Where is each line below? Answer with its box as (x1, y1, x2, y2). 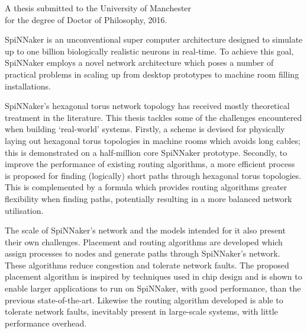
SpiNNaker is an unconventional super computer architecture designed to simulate (5, 33, 303, 46)
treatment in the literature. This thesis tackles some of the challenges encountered (5, 111, 302, 123)
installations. (5, 79, 51, 92)
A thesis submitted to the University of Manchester (5, 2, 192, 14)
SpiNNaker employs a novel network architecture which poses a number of (5, 56, 274, 69)
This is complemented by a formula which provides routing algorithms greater (5, 181, 287, 193)
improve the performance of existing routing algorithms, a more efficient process (5, 158, 295, 170)
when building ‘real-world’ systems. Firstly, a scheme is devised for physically (5, 123, 285, 135)
